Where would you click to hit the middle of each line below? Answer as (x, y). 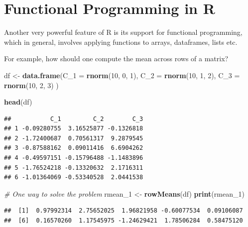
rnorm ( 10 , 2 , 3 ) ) (31, 85)
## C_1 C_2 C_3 (74, 119)
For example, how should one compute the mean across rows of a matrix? (116, 58)
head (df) (18, 102)
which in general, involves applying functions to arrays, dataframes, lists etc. (121, 42)
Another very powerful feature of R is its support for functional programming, (123, 32)
